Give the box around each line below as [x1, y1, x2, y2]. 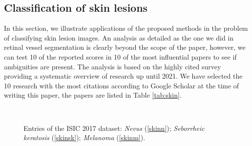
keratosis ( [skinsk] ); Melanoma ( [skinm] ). [23, 132, 146, 143]
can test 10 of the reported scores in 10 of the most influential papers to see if [4, 51, 237, 62]
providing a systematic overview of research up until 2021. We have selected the [4, 71, 243, 81]
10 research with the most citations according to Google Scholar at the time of [4, 80, 239, 90]
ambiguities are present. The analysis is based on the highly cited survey [4, 61, 221, 71]
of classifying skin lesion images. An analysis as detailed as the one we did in [4, 32, 234, 42]
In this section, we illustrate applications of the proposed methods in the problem [4, 23, 248, 33]
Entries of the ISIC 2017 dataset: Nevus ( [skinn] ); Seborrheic [23, 123, 205, 133]
